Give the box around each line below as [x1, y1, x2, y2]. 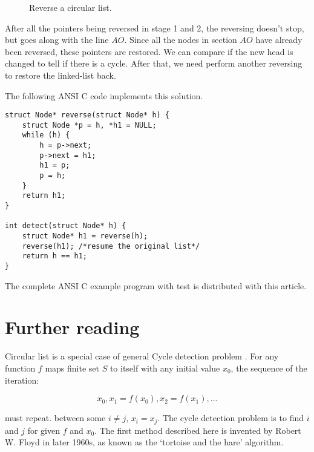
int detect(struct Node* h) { [5, 221, 126, 231]
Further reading [5, 315, 140, 339]
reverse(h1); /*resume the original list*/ [22, 241, 200, 251]
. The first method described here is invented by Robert [94, 424, 301, 436]
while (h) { [22, 131, 70, 140]
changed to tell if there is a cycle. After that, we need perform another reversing [5, 57, 303, 70]
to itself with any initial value [110, 361, 220, 374]
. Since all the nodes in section [124, 33, 237, 46]
